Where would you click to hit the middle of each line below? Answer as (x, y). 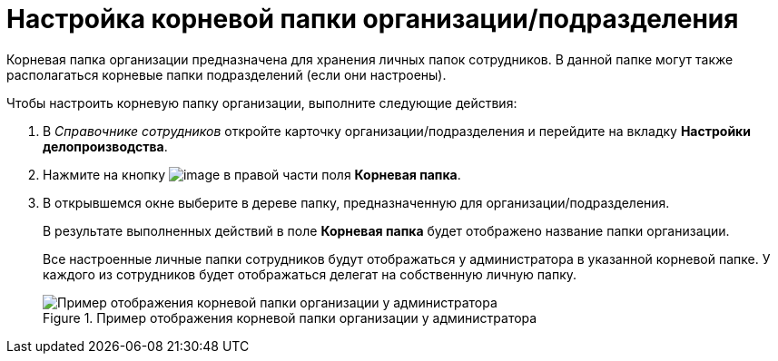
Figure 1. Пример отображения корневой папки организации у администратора (290, 317)
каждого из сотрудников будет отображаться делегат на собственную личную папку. (310, 274)
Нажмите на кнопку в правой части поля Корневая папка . (252, 174)
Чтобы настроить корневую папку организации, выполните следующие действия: (262, 102)
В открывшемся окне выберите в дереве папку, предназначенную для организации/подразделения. (356, 202)
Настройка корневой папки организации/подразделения (373, 19)
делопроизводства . (105, 146)
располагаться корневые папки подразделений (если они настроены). (227, 74)
